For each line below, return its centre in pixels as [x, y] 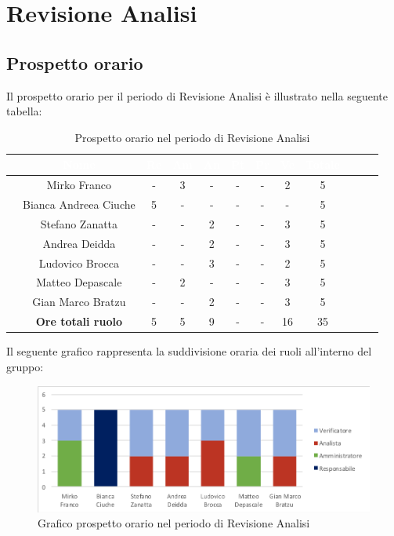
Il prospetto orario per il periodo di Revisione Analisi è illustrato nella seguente [197, 95]
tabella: [24, 111]
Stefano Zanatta [79, 223]
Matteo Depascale [79, 282]
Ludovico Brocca [79, 263]
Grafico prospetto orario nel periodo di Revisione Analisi [174, 523]
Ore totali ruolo [79, 321]
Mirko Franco [79, 185]
